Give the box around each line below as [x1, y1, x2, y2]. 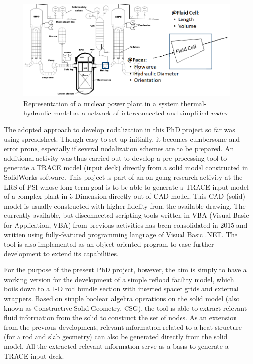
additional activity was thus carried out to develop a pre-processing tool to [4, 153, 227, 163]
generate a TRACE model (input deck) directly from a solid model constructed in [4, 162, 248, 172]
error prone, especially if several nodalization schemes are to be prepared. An [4, 143, 234, 153]
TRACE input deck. [4, 350, 64, 361]
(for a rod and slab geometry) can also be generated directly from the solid [4, 331, 228, 342]
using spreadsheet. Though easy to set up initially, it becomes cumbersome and [4, 134, 240, 144]
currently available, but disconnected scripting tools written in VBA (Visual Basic [4, 210, 249, 220]
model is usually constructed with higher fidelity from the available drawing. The [4, 200, 246, 211]
